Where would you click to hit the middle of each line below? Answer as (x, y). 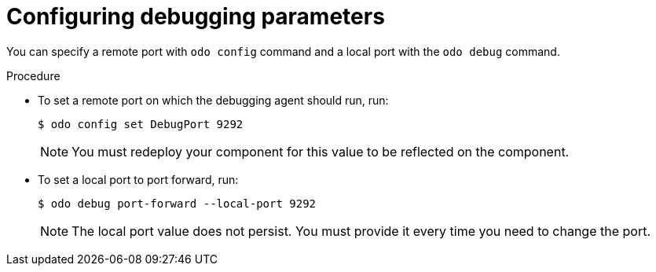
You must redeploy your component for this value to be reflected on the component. (321, 151)
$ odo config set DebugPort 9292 (141, 124)
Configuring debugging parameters (196, 17)
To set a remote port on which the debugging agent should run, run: (213, 100)
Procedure (33, 75)
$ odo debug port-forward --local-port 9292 (177, 203)
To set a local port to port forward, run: (138, 179)
